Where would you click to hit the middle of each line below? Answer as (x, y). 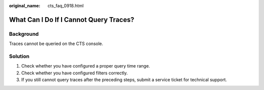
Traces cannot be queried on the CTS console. (56, 44)
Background (24, 34)
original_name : (25, 6)
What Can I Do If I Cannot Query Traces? (72, 20)
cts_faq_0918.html (66, 6)
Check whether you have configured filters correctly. (75, 73)
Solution (19, 56)
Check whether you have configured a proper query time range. (86, 66)
